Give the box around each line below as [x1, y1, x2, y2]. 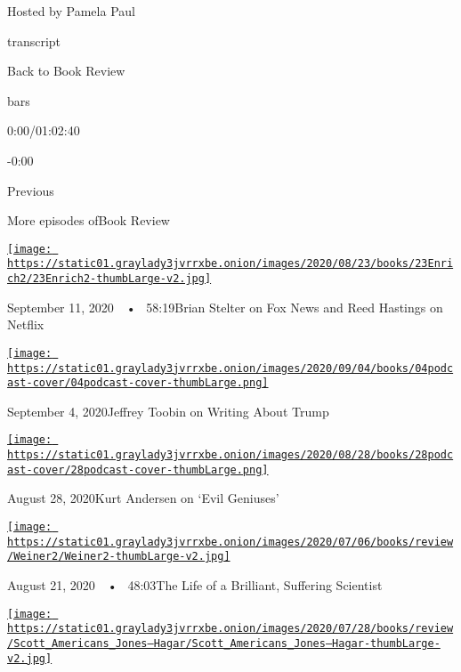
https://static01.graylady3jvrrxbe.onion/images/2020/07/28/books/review [7, 622, 454, 636]
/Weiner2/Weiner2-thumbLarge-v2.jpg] [7, 550, 230, 563]
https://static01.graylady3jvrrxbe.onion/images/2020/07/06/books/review [7, 535, 454, 548]
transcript [7, 31, 61, 50]
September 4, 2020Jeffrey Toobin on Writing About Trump [7, 401, 329, 420]
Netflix [7, 315, 44, 334]
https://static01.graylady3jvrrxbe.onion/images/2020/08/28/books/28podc [7, 449, 454, 462]
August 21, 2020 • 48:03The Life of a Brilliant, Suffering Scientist [7, 576, 383, 594]
